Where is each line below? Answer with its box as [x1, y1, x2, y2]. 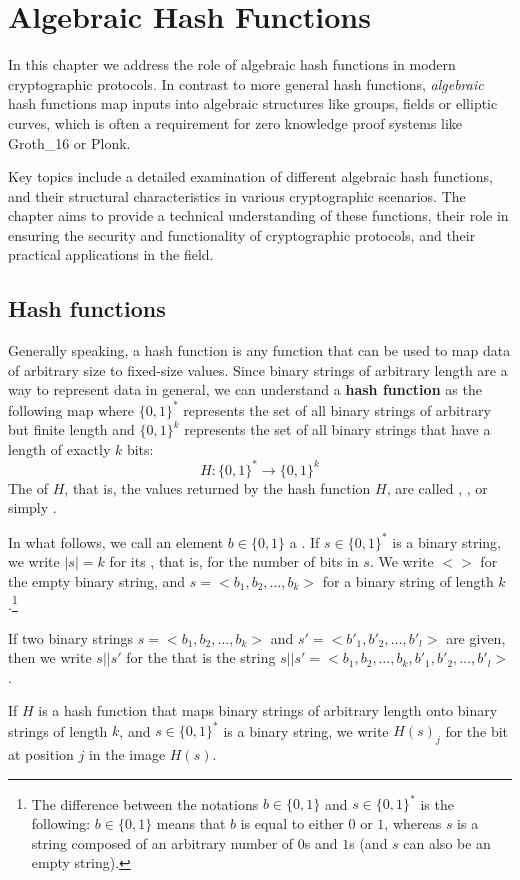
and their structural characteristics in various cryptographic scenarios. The [8, 185, 466, 206]
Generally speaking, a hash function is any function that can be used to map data [8, 340, 511, 361]
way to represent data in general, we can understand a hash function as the [8, 379, 482, 400]
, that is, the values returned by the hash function [64, 477, 371, 498]
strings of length [8, 720, 108, 741]
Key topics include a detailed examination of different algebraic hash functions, [8, 166, 493, 187]
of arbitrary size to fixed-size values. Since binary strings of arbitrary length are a [8, 359, 508, 380]
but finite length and [8, 419, 135, 440]
